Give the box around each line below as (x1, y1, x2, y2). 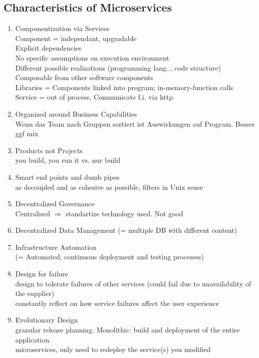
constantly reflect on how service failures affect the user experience (15, 297, 219, 308)
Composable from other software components (15, 72, 153, 83)
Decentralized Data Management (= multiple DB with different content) (15, 225, 237, 235)
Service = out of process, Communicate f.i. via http (15, 92, 173, 102)
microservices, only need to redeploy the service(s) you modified (15, 344, 211, 354)
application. (15, 334, 51, 344)
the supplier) (15, 288, 54, 298)
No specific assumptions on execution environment (15, 52, 170, 63)
